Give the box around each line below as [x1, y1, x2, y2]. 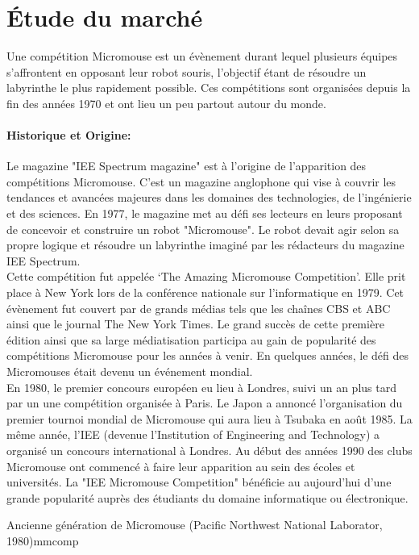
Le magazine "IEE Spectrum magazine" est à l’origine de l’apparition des [6, 157, 367, 174]
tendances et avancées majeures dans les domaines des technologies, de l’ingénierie [6, 189, 412, 206]
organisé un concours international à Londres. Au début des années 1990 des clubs [6, 441, 413, 458]
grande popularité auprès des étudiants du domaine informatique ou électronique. [6, 489, 409, 506]
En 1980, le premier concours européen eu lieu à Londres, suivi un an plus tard [6, 378, 396, 395]
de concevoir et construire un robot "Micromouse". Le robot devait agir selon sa [6, 220, 400, 237]
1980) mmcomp [6, 532, 79, 549]
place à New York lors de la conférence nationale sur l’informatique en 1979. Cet [6, 284, 404, 301]
